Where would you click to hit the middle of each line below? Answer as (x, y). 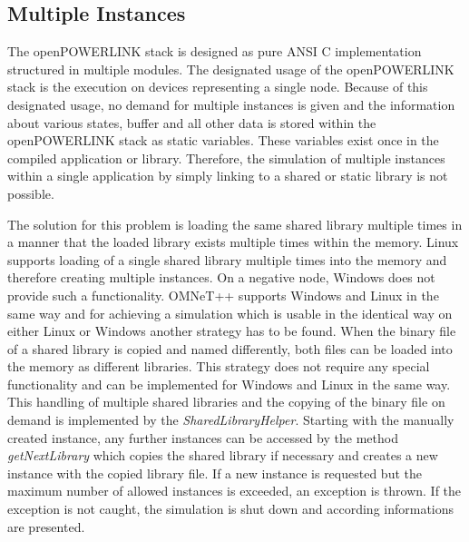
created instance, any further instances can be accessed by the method (203, 437)
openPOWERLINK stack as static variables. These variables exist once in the (223, 140)
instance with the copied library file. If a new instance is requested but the (215, 473)
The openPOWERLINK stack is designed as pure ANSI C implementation (215, 51)
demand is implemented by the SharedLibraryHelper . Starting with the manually (231, 420)
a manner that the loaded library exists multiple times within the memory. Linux (233, 242)
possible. (31, 193)
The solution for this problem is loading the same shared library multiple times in (235, 224)
